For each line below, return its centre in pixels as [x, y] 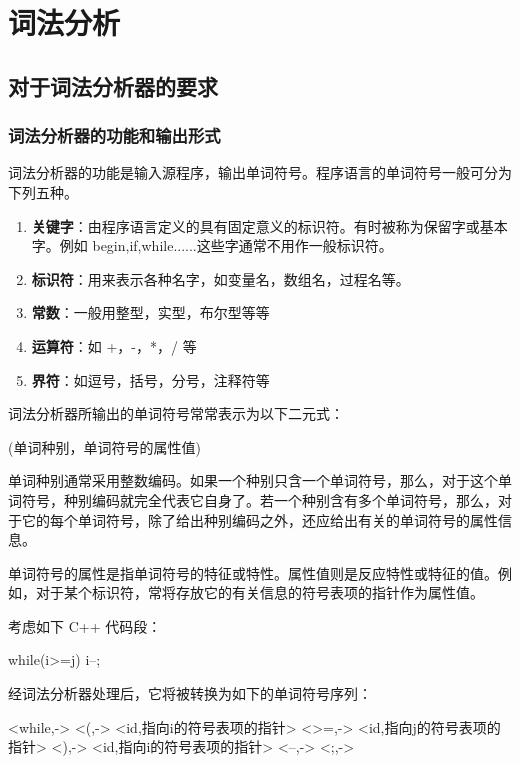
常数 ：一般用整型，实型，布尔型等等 [150, 312]
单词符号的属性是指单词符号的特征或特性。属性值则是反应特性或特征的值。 [253, 572]
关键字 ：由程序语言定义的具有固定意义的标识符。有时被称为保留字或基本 [269, 225]
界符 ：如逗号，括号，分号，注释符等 [150, 379]
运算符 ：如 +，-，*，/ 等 [114, 345]
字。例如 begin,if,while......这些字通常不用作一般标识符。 [212, 245]
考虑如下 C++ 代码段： [85, 625]
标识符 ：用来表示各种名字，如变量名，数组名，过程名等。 [220, 278]
